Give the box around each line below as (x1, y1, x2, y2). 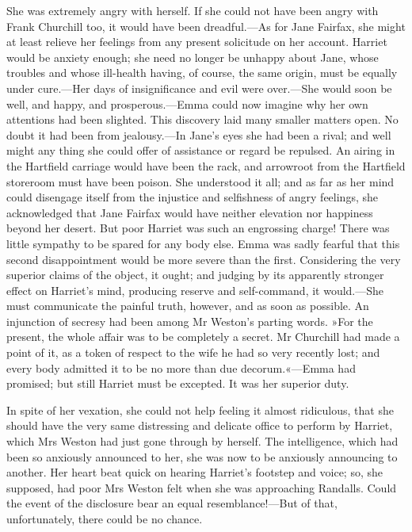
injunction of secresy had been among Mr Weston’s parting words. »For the (6, 312, 373, 329)
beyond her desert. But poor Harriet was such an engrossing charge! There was (6, 220, 390, 236)
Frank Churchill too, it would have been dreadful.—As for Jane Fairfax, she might (6, 17, 406, 34)
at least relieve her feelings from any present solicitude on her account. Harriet (6, 33, 387, 50)
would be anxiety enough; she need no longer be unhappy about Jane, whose (6, 48, 379, 65)
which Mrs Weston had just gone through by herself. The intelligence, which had (6, 433, 399, 450)
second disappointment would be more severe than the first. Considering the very (6, 251, 401, 267)
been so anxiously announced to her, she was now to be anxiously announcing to (6, 448, 398, 465)
